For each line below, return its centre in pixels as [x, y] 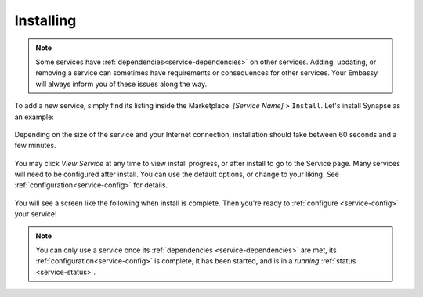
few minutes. [35, 146]
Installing [45, 20]
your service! [36, 214]
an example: [34, 117]
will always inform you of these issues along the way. [121, 84]
